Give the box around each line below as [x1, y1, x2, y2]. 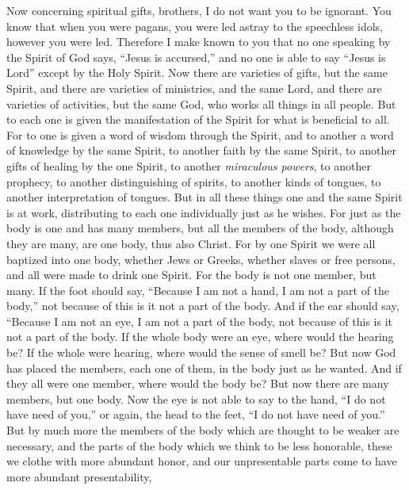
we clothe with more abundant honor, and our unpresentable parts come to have [6, 453, 397, 469]
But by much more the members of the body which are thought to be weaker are [6, 422, 399, 438]
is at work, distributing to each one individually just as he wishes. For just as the [6, 204, 401, 220]
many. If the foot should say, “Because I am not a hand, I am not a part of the [6, 281, 390, 298]
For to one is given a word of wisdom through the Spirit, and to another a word [6, 126, 394, 143]
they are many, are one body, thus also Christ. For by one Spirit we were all [6, 235, 376, 251]
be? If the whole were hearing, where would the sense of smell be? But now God [6, 344, 396, 361]
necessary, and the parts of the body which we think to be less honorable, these [6, 437, 392, 454]
